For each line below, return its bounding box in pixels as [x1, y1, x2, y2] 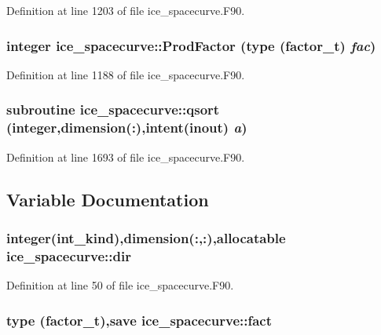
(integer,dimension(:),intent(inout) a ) [6, 118, 247, 137]
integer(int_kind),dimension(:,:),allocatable [6, 228, 286, 247]
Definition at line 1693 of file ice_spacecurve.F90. [6, 148, 245, 165]
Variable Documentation [6, 187, 209, 211]
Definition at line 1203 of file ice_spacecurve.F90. [6, 2, 245, 18]
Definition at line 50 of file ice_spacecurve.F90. [6, 277, 234, 293]
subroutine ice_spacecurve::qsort [6, 100, 220, 119]
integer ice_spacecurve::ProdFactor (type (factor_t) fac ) [6, 35, 376, 55]
